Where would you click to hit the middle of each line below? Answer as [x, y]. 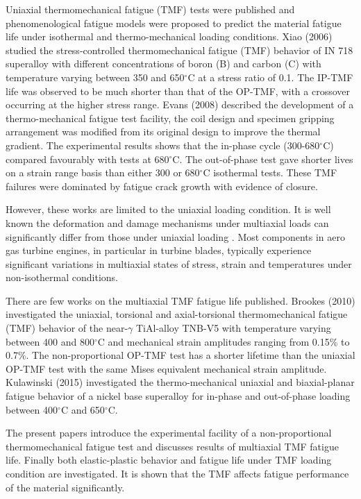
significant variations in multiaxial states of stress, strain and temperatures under [179, 263]
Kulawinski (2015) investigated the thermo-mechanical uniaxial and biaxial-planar [180, 382]
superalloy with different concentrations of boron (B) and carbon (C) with [163, 64]
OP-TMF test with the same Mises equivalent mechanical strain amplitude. [166, 368]
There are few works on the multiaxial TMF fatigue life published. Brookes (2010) [180, 300]
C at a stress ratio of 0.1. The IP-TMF [270, 77]
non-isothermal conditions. [62, 277]
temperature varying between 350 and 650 [95, 77]
